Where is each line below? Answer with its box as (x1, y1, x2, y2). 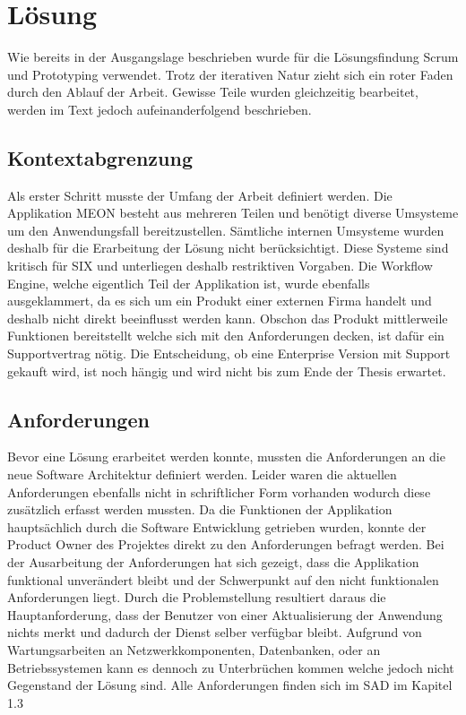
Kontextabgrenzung (7, 143, 193, 171)
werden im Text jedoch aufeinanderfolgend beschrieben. (7, 99, 312, 118)
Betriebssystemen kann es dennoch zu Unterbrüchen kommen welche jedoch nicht (7, 658, 454, 676)
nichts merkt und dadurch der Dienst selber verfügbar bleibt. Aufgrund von (7, 623, 422, 642)
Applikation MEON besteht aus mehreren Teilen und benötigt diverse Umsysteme (7, 203, 459, 222)
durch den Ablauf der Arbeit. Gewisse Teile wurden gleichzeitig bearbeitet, (7, 82, 419, 101)
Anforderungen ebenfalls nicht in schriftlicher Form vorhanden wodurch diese (7, 482, 431, 501)
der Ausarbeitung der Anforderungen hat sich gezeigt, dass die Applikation (7, 553, 419, 571)
